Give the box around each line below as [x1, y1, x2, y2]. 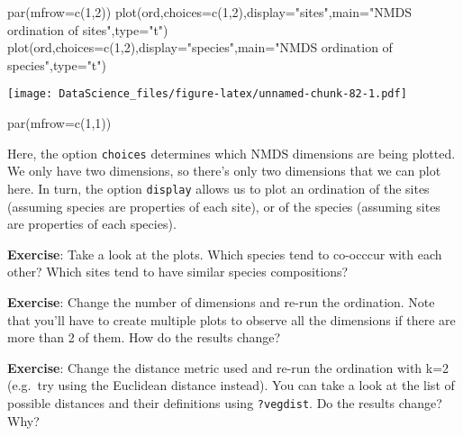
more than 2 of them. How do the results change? [7, 328, 281, 347]
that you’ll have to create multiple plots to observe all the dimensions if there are [7, 310, 456, 329]
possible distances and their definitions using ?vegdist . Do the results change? [7, 393, 442, 412]
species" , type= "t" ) [7, 55, 106, 74]
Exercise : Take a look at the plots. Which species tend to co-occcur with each [7, 244, 442, 263]
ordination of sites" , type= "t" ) [7, 20, 168, 39]
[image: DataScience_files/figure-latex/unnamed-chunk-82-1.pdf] [7, 87, 407, 101]
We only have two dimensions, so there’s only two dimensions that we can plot [7, 161, 441, 180]
